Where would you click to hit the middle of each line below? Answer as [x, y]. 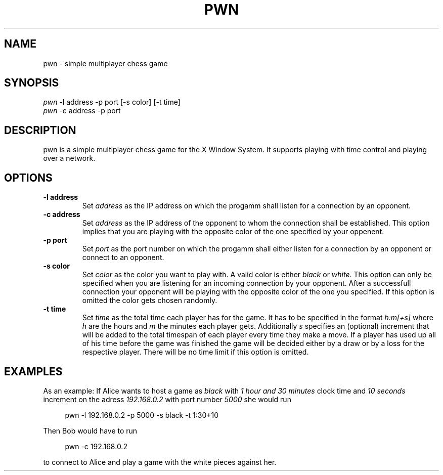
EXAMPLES [33, 371]
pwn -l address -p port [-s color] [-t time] [112, 102]
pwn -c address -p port [82, 111]
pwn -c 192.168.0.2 [96, 446]
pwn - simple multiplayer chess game [105, 63]
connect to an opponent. [123, 257]
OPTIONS [28, 178]
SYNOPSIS [32, 83]
